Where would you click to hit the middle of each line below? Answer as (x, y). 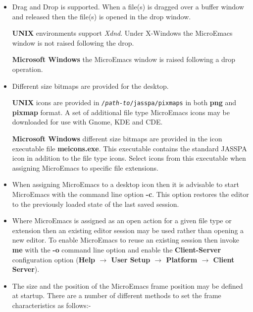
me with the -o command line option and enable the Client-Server (117, 249)
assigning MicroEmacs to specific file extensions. (85, 167)
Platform (182, 259)
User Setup (131, 259)
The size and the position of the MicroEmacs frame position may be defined (127, 285)
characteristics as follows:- (51, 305)
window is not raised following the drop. (73, 42)
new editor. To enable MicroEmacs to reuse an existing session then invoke (126, 240)
